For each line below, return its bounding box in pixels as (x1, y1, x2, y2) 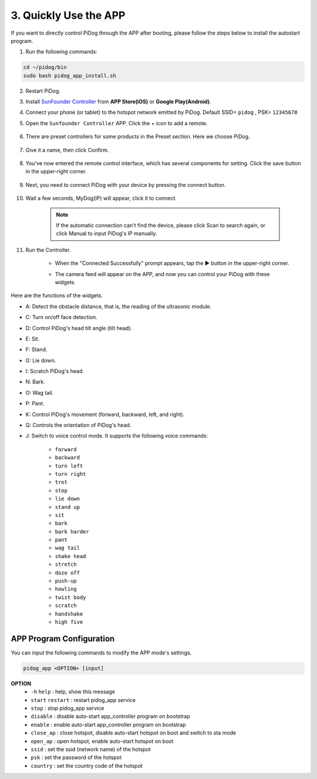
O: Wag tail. (25, 389, 54, 396)
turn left (55, 462, 83, 469)
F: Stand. (25, 346, 48, 353)
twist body (55, 594, 86, 600)
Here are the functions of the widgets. (11, 292, 103, 299)
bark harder (55, 528, 89, 535)
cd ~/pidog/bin (23, 64, 67, 70)
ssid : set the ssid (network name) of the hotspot (31, 746, 151, 753)
